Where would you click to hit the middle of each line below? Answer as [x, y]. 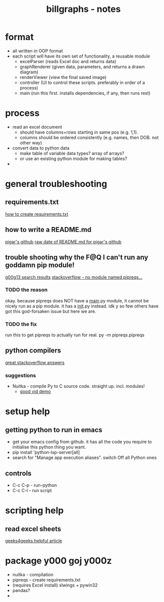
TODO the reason [27, 290]
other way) [31, 143]
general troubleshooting [56, 184]
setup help [28, 412]
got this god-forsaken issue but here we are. [51, 311]
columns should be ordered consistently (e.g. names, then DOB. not [89, 137]
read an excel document [37, 127]
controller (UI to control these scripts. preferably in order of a [82, 82]
